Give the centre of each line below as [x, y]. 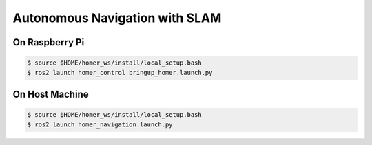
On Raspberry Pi [49, 42]
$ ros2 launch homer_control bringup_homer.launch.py [120, 72]
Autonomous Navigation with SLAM [117, 18]
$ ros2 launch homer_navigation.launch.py [100, 124]
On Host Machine [51, 94]
